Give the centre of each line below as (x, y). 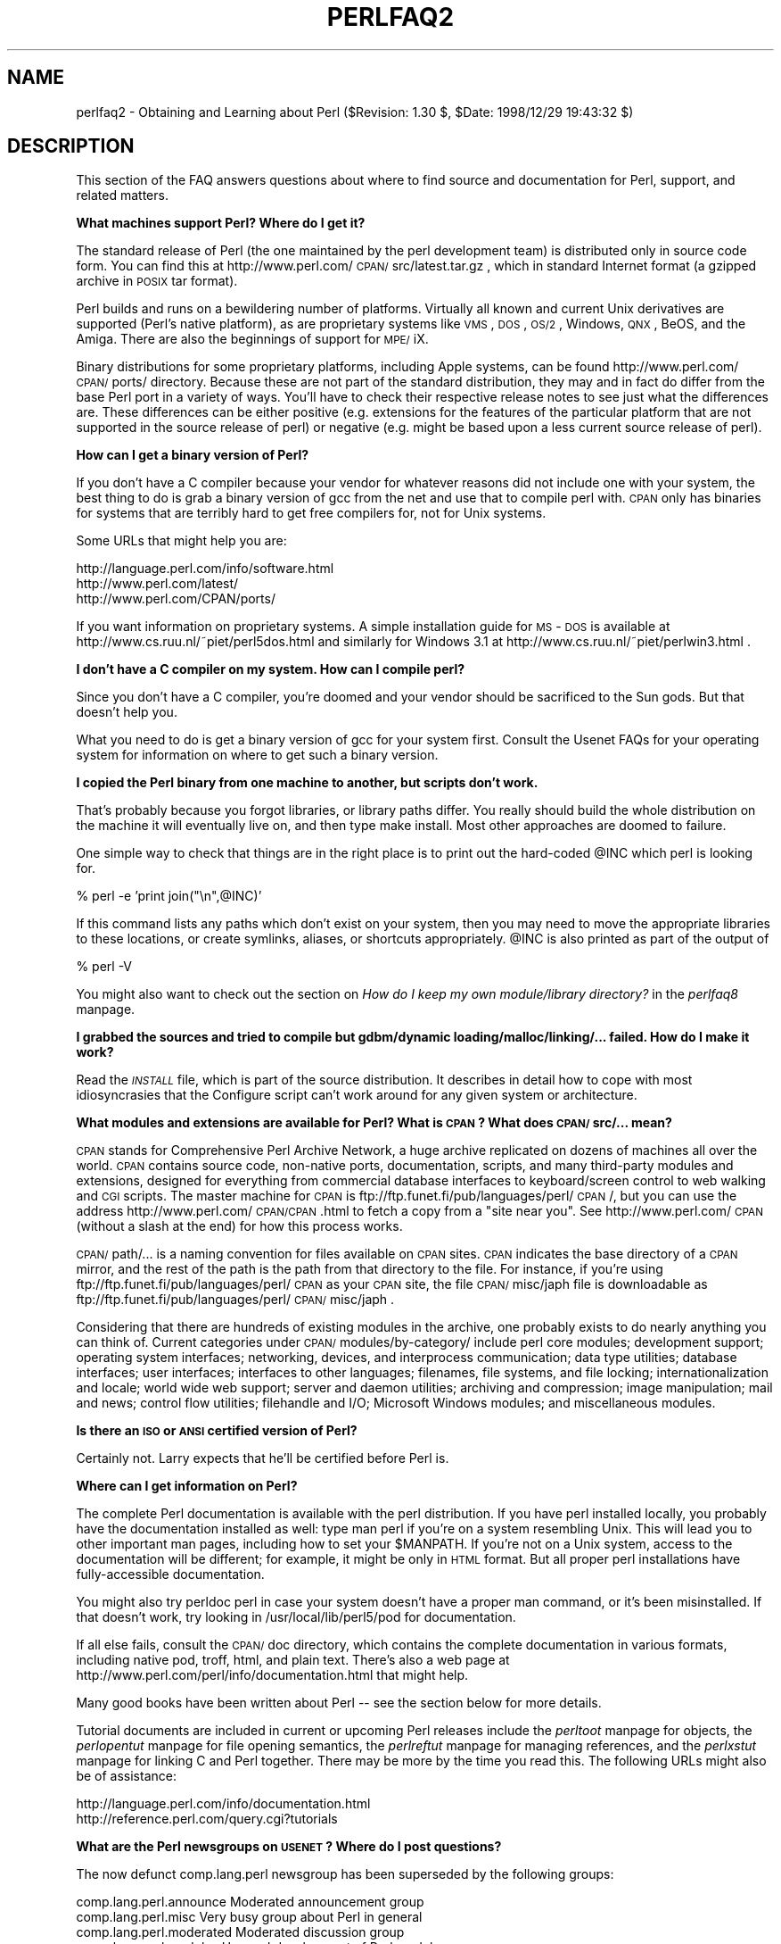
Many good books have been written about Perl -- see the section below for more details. (339, 1703)
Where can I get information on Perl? (187, 1486)
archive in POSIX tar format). (157, 281)
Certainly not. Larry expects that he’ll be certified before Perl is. (263, 1458)
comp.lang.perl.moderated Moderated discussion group (240, 1932)
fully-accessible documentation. (170, 1574)
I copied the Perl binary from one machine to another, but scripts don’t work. (307, 783)
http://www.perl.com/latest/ (157, 584)
